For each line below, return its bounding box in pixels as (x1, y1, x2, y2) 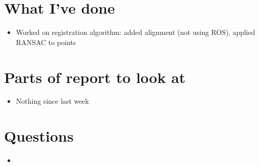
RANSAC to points (16, 36, 76, 47)
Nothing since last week (16, 96, 89, 106)
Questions (4, 126, 74, 146)
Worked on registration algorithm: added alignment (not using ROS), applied (16, 27, 255, 37)
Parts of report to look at (4, 66, 186, 87)
